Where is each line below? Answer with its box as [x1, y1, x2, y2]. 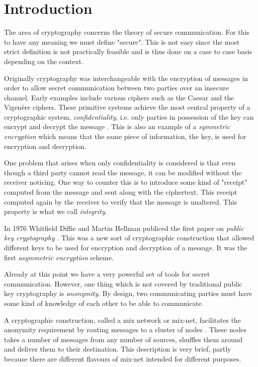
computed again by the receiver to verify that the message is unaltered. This [4, 196, 237, 207]
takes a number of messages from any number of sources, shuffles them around [4, 334, 243, 344]
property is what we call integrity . [4, 206, 107, 217]
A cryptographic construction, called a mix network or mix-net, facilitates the [4, 314, 241, 325]
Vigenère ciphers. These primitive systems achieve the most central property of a [4, 102, 251, 112]
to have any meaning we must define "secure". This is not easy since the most [4, 36, 240, 47]
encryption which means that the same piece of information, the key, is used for [4, 131, 247, 142]
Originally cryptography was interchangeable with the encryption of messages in [4, 73, 248, 83]
